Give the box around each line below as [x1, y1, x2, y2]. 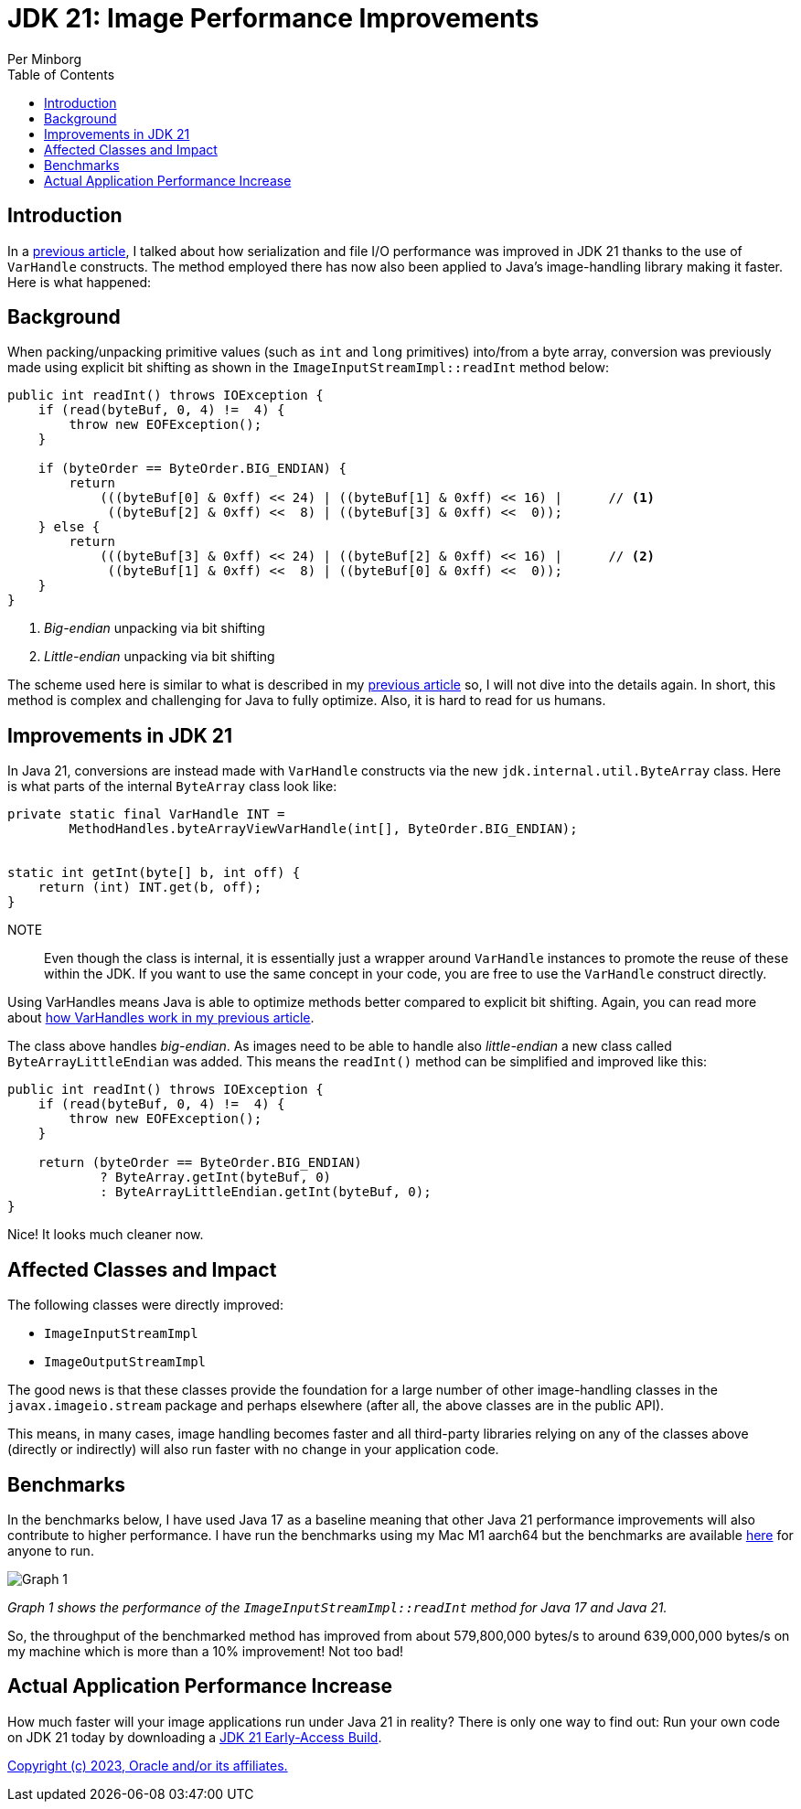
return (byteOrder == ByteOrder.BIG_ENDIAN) [37, 1155, 362, 1171]
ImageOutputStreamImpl [44, 1354, 207, 1370]
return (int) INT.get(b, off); [37, 880, 262, 895]
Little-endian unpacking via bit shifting [44, 648, 275, 665]
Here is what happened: [7, 273, 152, 290]
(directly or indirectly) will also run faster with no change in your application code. [7, 1441, 499, 1458]
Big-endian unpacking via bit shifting [44, 620, 265, 637]
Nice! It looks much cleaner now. [7, 1226, 204, 1243]
